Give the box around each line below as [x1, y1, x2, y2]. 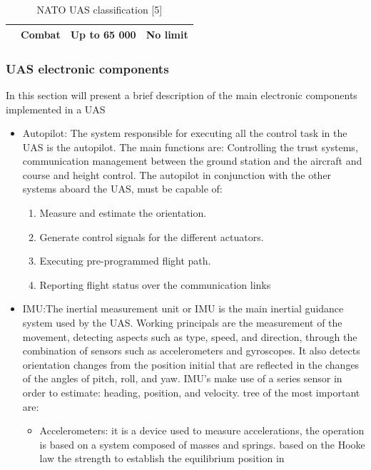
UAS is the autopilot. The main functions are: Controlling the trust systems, [22, 139, 358, 154]
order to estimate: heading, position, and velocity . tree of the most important [22, 385, 360, 399]
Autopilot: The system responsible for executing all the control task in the [22, 126, 347, 141]
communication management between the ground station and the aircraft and [22, 153, 362, 168]
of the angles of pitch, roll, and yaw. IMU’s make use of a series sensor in [22, 371, 342, 386]
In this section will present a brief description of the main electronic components [6, 87, 357, 102]
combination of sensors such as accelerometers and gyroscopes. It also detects [22, 343, 360, 358]
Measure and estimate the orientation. [39, 205, 207, 220]
